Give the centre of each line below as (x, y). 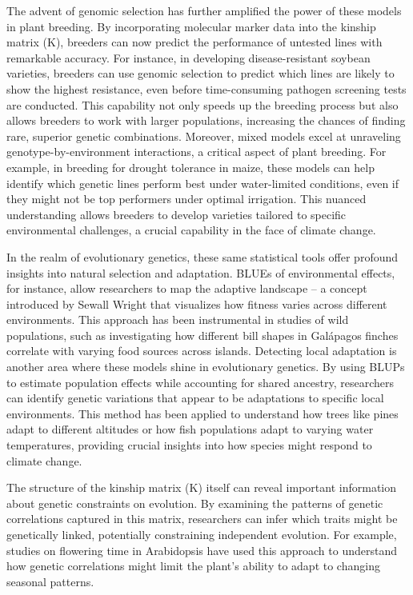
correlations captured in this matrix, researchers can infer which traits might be (202, 519)
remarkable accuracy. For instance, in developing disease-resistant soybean (188, 57)
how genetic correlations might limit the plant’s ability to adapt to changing (193, 566)
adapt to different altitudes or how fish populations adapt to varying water (190, 429)
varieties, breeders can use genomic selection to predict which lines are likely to (200, 73)
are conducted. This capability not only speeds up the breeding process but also (202, 104)
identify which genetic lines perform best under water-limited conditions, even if (203, 183)
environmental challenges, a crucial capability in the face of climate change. (191, 230)
